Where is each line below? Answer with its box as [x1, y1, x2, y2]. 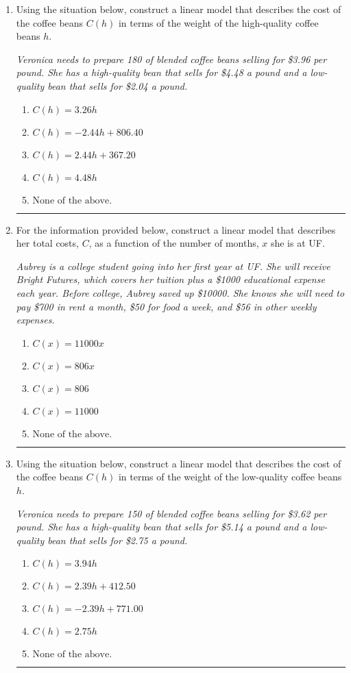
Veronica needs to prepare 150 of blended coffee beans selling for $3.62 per [16, 506, 327, 520]
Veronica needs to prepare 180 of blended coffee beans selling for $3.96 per [16, 51, 327, 66]
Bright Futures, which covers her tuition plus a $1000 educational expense [16, 272, 325, 286]
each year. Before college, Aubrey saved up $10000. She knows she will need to [16, 285, 345, 299]
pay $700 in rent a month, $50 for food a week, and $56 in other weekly [16, 299, 317, 313]
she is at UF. [270, 236, 325, 250]
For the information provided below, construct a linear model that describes [16, 222, 336, 236]
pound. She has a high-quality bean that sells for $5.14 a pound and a [16, 519, 307, 534]
